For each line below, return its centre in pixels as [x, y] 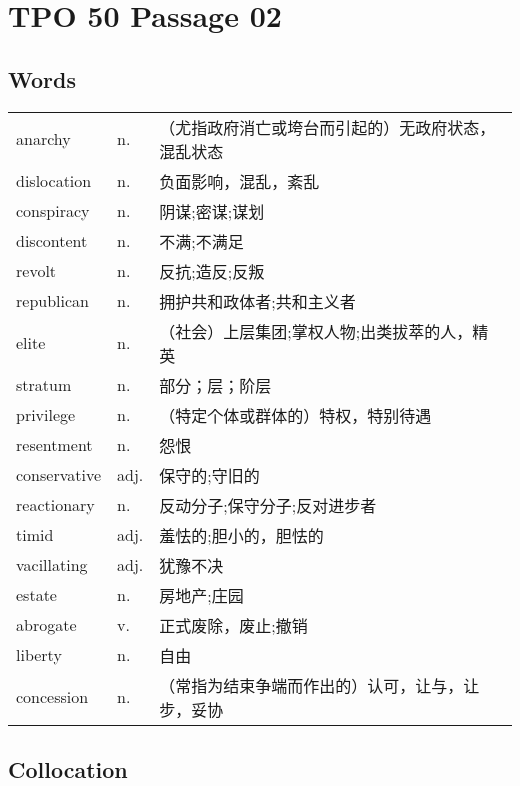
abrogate [46, 625]
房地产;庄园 [201, 595]
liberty [39, 655]
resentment [54, 445]
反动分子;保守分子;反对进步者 [268, 505]
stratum [44, 385]
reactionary [55, 505]
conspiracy [53, 211]
